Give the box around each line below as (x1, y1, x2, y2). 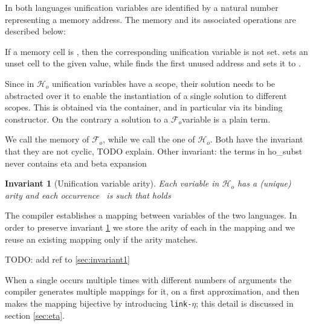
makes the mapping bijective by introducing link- (5, 296, 192, 309)
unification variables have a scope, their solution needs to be (52, 77, 276, 89)
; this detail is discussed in (196, 296, 294, 309)
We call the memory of (5, 133, 89, 145)
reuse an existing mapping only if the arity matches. (5, 232, 198, 245)
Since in (5, 77, 34, 89)
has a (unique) (237, 177, 291, 190)
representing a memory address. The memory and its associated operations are (5, 13, 296, 25)
